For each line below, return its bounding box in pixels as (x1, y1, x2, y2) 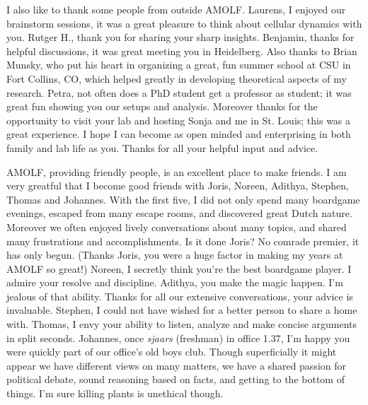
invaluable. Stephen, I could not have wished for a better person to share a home (6, 303, 357, 317)
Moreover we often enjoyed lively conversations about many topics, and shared (6, 219, 347, 234)
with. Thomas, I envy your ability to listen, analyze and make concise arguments (6, 317, 357, 331)
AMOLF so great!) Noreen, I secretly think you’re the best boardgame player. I (6, 261, 352, 276)
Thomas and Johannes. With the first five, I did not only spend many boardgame (6, 192, 360, 206)
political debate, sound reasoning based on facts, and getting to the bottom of (6, 372, 345, 387)
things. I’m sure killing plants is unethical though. (6, 386, 224, 401)
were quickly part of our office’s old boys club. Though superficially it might (6, 344, 337, 359)
